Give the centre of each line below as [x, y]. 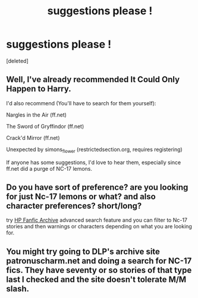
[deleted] [17, 61]
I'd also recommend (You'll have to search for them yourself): [81, 103]
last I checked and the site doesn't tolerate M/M [96, 279]
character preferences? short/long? [74, 206]
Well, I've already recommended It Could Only [93, 79]
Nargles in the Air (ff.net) [37, 115]
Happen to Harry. [39, 89]
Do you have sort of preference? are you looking [97, 187]
